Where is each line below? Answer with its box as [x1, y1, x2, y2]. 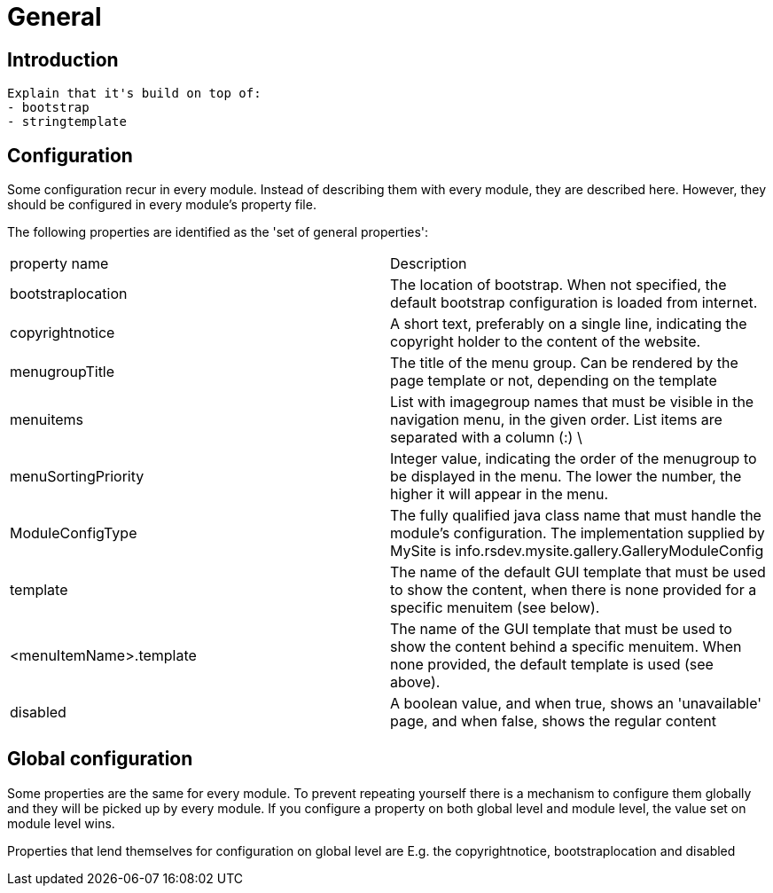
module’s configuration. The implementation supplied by [390, 524, 765, 543]
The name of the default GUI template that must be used [390, 563, 766, 582]
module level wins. [7, 815, 115, 831]
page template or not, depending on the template [390, 372, 717, 390]
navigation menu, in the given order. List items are [390, 411, 722, 429]
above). [390, 673, 441, 692]
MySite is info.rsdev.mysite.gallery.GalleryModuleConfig [390, 542, 764, 560]
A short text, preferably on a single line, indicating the [390, 315, 747, 333]
